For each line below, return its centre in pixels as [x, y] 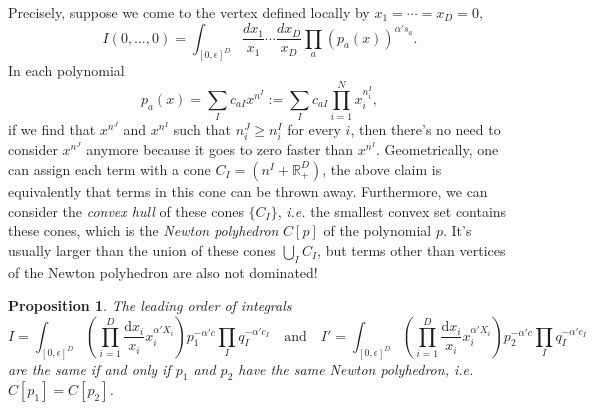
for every [314, 129]
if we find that [52, 129]
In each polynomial [66, 70]
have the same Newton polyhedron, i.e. [356, 368]
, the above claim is [382, 168]
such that [202, 129]
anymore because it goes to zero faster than [220, 149]
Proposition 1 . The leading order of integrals [150, 305]
